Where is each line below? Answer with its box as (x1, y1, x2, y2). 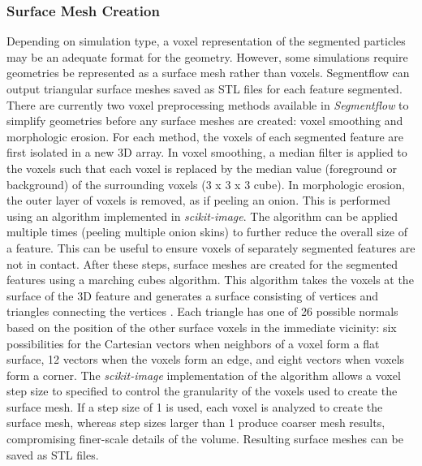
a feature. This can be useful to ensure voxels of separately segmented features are (6, 239, 416, 256)
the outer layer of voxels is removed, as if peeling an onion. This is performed (6, 192, 391, 209)
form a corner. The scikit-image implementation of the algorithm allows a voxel (6, 366, 401, 383)
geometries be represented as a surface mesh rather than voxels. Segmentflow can (6, 64, 410, 81)
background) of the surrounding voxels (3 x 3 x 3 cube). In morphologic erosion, (6, 175, 405, 192)
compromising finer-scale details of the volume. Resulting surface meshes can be (6, 430, 403, 447)
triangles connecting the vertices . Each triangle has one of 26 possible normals (6, 303, 398, 320)
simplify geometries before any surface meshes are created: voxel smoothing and (6, 112, 403, 129)
